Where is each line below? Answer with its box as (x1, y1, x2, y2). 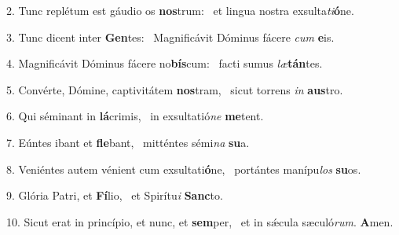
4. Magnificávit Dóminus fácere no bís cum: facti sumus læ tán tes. (6, 55, 323, 72)
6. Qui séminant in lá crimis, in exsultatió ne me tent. (6, 108, 264, 124)
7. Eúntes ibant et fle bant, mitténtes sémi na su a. (6, 134, 250, 150)
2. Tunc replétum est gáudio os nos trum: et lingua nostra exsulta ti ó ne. (6, 2, 354, 18)
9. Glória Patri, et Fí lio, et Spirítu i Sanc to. (6, 187, 223, 204)
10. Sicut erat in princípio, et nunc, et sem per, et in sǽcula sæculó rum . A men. (6, 213, 394, 229)
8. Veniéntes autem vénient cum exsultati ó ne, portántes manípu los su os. (6, 160, 361, 177)
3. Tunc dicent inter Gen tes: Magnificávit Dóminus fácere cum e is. (6, 28, 335, 45)
